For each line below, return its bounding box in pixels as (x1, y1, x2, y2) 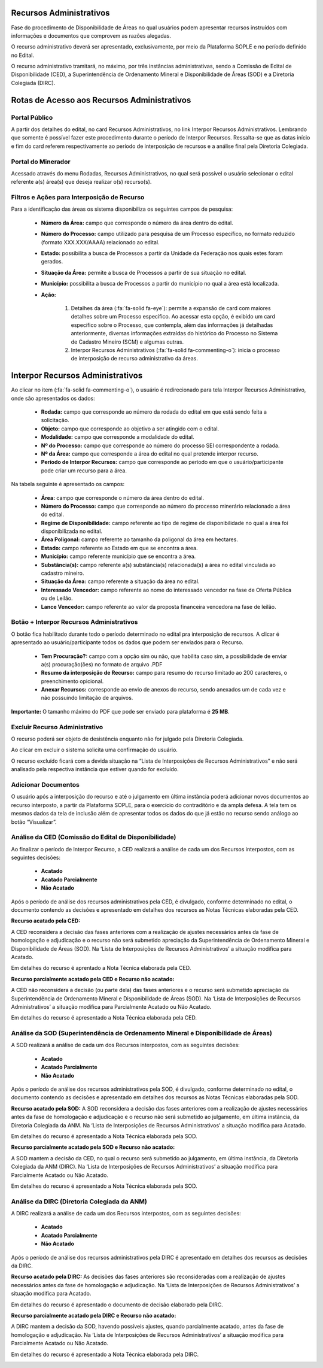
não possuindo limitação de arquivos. (41, 694, 133, 702)
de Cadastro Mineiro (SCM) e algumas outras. (71, 338, 184, 345)
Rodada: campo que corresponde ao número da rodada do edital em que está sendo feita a (41, 408, 267, 415)
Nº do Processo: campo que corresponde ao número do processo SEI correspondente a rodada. (41, 442, 280, 449)
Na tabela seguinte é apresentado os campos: (11, 481, 125, 488)
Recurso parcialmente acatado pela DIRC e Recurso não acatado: (11, 1312, 176, 1319)
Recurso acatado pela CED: (11, 917, 81, 924)
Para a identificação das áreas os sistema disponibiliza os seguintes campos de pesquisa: (11, 205, 233, 213)
